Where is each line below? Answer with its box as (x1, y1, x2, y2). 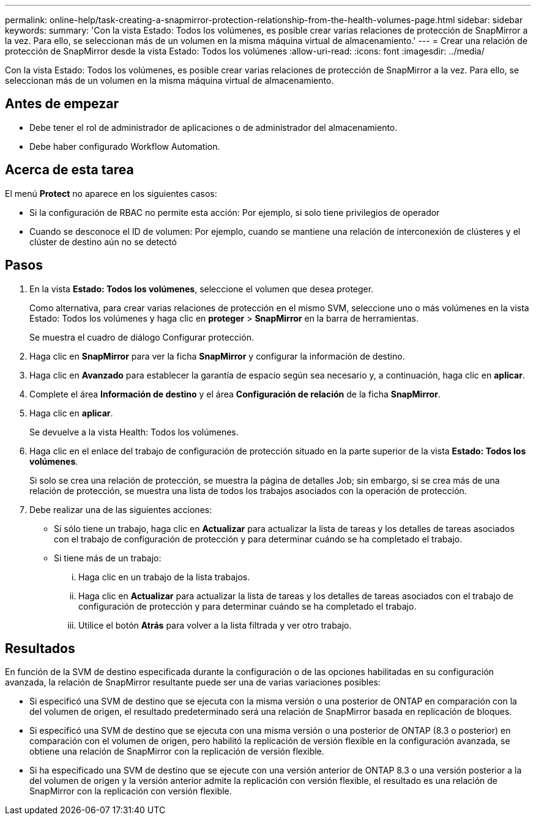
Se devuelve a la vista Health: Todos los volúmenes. (29, 426, 239, 437)
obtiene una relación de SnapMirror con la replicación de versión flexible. (29, 746, 324, 757)
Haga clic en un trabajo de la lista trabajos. (78, 571, 250, 582)
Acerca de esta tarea (5, 162, 134, 178)
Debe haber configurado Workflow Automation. (29, 141, 220, 152)
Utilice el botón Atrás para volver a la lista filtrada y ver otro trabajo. (78, 619, 352, 630)
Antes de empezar (5, 96, 119, 112)
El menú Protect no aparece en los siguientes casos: (5, 188, 217, 199)
